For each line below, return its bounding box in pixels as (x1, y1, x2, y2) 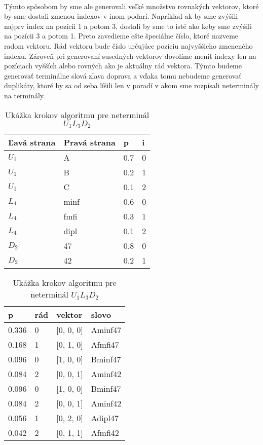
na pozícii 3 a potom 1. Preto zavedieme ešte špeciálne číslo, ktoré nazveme (4, 30, 239, 41)
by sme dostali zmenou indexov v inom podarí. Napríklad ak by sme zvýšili (4, 11, 238, 21)
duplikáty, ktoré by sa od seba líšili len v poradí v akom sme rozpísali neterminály (4, 80, 259, 91)
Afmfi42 (91, 427, 119, 439)
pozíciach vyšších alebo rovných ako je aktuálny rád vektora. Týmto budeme (4, 60, 242, 71)
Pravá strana (63, 136, 116, 149)
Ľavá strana (8, 136, 56, 149)
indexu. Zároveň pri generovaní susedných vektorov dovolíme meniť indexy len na (4, 50, 256, 61)
